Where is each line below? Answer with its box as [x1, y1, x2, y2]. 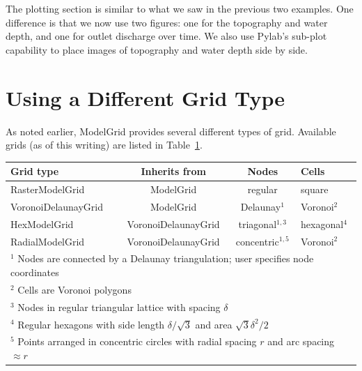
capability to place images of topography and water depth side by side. [6, 42, 308, 56]
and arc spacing [267, 334, 335, 349]
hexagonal [301, 216, 344, 231]
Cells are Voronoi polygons [17, 282, 132, 296]
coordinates [10, 265, 59, 279]
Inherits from [141, 164, 206, 179]
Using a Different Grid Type [6, 83, 285, 112]
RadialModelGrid [10, 234, 85, 248]
